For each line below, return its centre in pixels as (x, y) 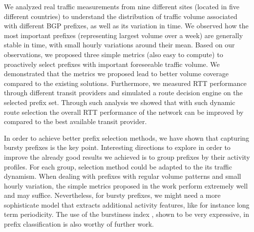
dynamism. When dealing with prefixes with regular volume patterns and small (123, 176)
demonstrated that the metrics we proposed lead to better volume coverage (116, 74)
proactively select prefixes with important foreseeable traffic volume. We (112, 64)
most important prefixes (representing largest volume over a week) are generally (124, 35)
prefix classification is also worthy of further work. (79, 224)
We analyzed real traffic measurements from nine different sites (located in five (122, 6)
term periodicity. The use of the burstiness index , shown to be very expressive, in (127, 214)
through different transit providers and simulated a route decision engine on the (123, 93)
